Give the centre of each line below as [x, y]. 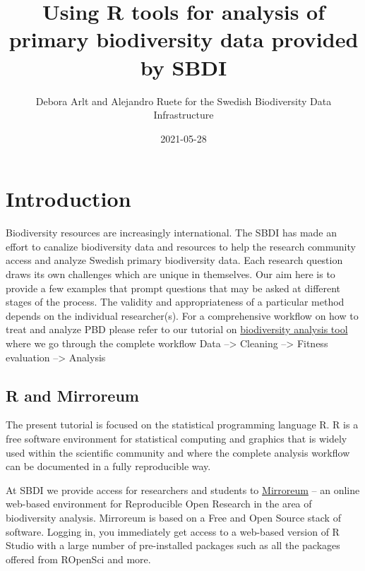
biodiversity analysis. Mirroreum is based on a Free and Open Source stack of [173, 517]
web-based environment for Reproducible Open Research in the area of [159, 504]
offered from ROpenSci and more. [78, 559]
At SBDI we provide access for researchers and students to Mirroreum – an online [183, 489]
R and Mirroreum [72, 395]
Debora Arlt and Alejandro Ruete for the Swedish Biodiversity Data [184, 101]
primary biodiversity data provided [184, 39]
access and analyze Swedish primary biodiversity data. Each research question [174, 260]
